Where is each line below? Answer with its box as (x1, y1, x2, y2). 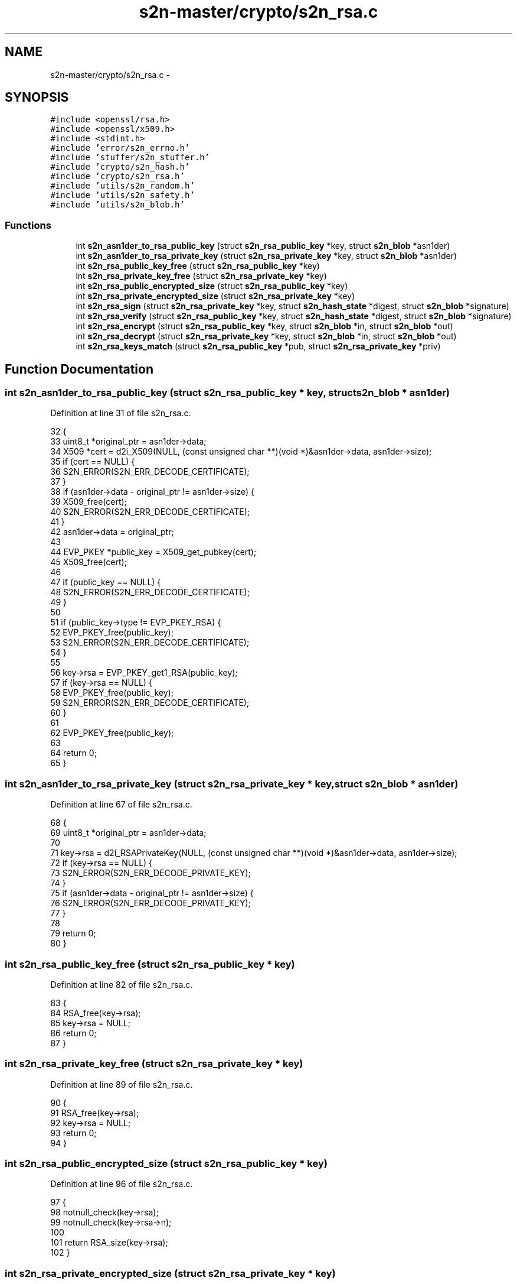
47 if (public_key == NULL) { (50, 577, 161, 588)
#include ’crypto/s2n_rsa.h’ (50, 171, 185, 181)
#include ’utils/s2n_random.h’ (50, 181, 195, 191)
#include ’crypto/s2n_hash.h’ (50, 162, 190, 172)
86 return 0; (50, 1027, 97, 1038)
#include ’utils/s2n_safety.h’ (50, 190, 195, 200)
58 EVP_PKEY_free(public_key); (50, 688, 174, 698)
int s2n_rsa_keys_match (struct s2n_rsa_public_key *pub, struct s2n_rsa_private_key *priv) (76, 341, 441, 352)
